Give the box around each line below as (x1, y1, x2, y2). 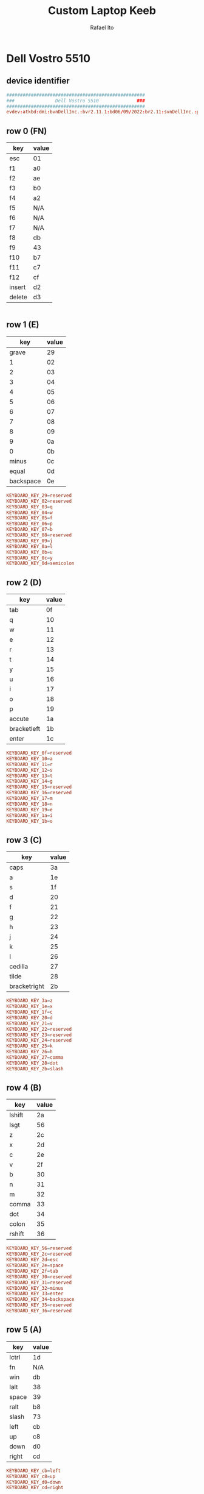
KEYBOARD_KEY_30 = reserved (6, 1273, 72, 1280)
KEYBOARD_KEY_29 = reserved (6, 492, 72, 499)
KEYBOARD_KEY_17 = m (6, 795, 53, 802)
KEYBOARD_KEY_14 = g (6, 778, 53, 784)
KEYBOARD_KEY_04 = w (6, 510, 53, 516)
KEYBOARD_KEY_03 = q (6, 503, 53, 510)
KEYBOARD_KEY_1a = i (6, 812, 53, 819)
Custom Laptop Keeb (47, 4, 157, 18)
